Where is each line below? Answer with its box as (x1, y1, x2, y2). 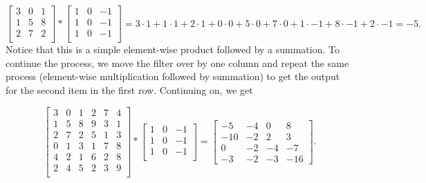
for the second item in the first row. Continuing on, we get (6, 82, 253, 97)
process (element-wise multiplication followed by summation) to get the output (6, 69, 340, 84)
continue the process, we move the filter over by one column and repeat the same (6, 55, 349, 70)
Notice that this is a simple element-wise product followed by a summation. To (6, 42, 340, 57)
